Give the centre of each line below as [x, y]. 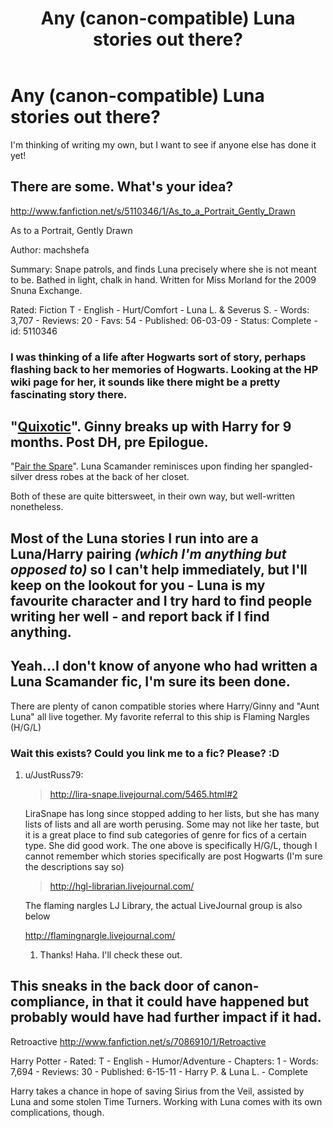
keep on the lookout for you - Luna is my [138, 585]
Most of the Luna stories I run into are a [134, 538]
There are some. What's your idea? [122, 187]
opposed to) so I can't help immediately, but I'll [159, 569]
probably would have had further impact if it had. [166, 1017]
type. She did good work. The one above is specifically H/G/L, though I [171, 845]
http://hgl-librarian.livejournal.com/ [122, 886]
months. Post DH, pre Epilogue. [109, 442]
